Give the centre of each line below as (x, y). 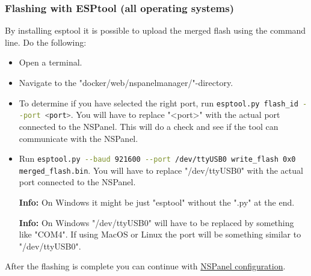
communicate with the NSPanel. (79, 138)
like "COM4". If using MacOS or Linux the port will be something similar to (160, 234)
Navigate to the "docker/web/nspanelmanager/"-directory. (126, 82)
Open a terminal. (51, 62)
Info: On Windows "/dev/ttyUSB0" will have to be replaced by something (156, 222)
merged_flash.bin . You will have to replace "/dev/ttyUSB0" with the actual (161, 170)
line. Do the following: (46, 42)
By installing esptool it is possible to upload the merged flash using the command (155, 30)
